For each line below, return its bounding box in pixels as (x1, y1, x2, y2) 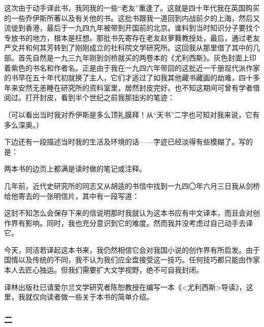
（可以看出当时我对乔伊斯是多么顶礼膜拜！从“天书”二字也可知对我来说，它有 (4, 109, 260, 120)
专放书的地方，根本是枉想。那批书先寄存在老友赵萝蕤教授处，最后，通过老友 (4, 32, 260, 43)
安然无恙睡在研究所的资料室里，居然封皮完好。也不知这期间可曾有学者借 (18, 82, 260, 93)
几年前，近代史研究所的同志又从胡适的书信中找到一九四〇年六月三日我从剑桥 (4, 180, 260, 191)
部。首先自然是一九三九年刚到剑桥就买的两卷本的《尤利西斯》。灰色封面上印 (4, 52, 256, 63)
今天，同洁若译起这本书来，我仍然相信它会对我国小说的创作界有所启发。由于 (4, 244, 260, 255)
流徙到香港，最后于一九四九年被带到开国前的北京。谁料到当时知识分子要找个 (4, 22, 260, 33)
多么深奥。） (4, 119, 43, 130)
